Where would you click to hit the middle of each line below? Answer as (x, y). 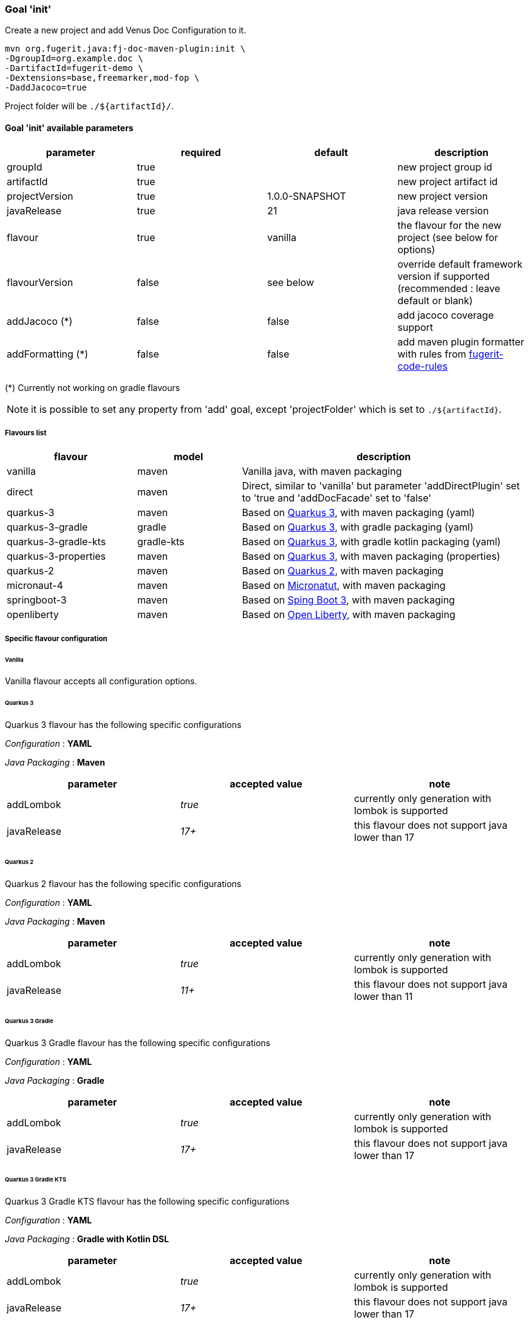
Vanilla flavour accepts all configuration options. (101, 681)
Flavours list (26, 433)
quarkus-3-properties (56, 556)
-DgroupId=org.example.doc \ (74, 59)
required (201, 152)
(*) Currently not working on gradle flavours (93, 387)
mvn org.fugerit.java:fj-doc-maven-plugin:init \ (125, 49)
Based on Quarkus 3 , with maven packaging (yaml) (358, 513)
